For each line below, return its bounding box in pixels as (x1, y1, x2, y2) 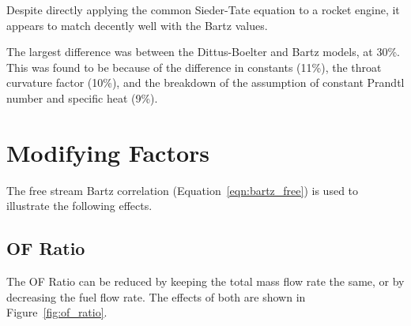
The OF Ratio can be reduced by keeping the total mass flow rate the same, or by (6, 273, 405, 290)
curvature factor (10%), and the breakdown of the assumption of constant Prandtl (6, 74, 405, 91)
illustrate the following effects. (6, 197, 153, 214)
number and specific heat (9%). (6, 89, 158, 106)
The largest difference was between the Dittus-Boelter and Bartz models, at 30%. (6, 43, 400, 60)
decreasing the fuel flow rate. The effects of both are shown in (6, 288, 306, 305)
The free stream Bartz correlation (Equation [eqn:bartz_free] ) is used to (6, 182, 359, 198)
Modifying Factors (6, 136, 210, 168)
